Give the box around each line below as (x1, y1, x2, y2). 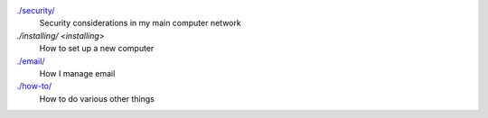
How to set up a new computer (39, 43, 155, 54)
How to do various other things (39, 93, 155, 104)
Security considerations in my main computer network (39, 18, 241, 29)
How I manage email (39, 68, 116, 78)
